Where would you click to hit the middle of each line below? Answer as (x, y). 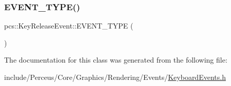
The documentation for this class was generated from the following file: (116, 60)
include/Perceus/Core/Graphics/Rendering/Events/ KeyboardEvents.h (115, 77)
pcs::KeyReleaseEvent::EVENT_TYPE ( (69, 26)
